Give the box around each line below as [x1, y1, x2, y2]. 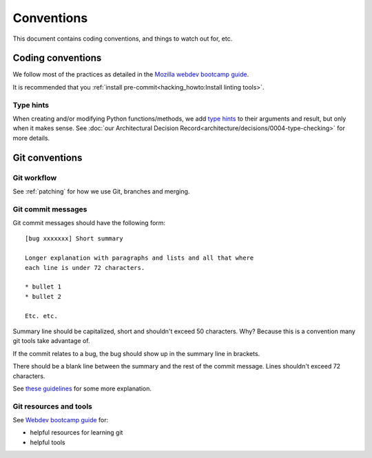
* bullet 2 [25, 293, 62, 300]
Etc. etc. [25, 312, 58, 320]
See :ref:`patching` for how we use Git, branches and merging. [12, 187, 190, 196]
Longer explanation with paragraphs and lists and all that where [25, 254, 254, 262]
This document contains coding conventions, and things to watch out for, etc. [12, 34, 233, 43]
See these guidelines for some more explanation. [12, 384, 152, 393]
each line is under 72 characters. [25, 264, 145, 271]
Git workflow [12, 173, 57, 183]
